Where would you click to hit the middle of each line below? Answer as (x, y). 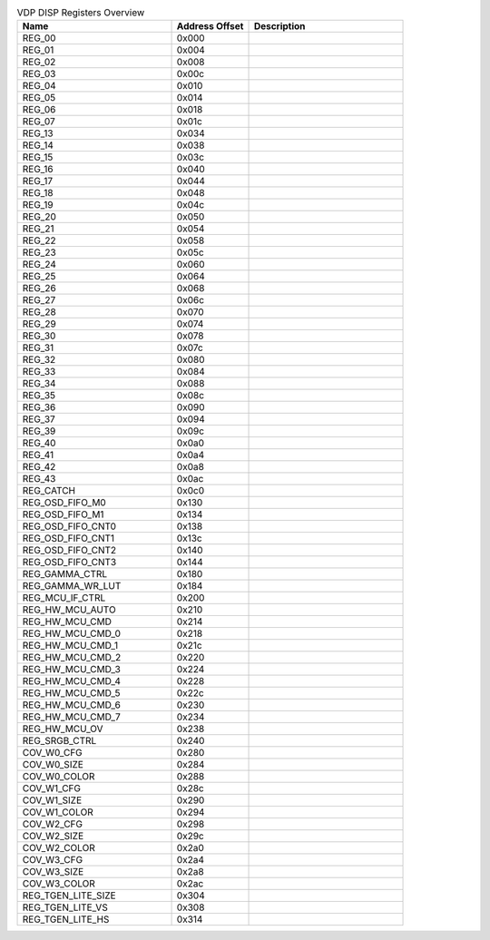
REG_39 (39, 431)
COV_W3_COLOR (59, 884)
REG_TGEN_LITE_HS (66, 919)
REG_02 (39, 62)
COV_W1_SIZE (52, 800)
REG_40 (39, 443)
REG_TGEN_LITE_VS (65, 907)
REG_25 (39, 277)
